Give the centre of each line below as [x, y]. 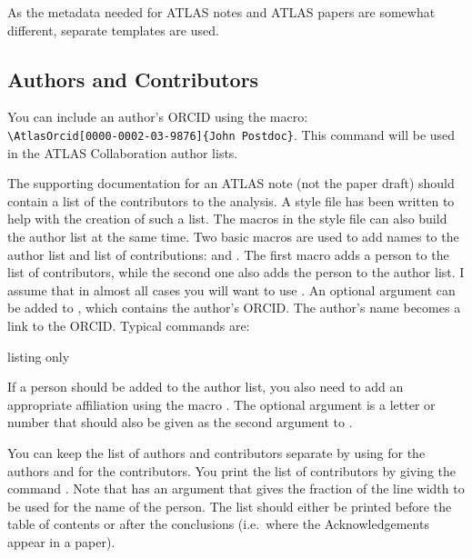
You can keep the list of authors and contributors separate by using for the [216, 452]
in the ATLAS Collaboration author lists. [123, 152]
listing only [39, 356]
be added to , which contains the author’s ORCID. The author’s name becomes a [234, 308]
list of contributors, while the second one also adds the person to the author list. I [236, 272]
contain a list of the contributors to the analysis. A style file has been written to [231, 200]
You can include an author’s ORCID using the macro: [158, 117]
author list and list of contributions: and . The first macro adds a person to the [228, 254]
